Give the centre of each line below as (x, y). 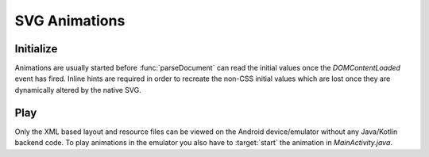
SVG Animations (70, 21)
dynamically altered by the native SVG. (78, 90)
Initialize (36, 49)
